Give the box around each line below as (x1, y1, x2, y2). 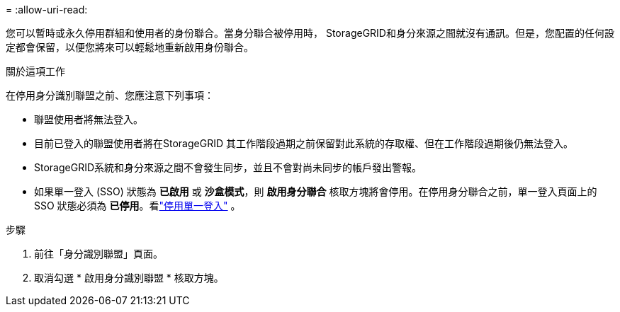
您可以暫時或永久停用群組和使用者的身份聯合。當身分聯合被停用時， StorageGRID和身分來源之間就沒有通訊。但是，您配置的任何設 (6, 27, 614, 39)
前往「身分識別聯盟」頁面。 (34, 248, 163, 260)
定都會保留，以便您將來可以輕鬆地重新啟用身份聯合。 (6, 41, 254, 53)
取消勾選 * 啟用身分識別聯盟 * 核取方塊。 (34, 272, 224, 284)
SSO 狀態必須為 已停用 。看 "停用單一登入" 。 (34, 200, 241, 212)
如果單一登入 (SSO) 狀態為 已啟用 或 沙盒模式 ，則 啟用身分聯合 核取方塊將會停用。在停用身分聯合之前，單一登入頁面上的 (34, 185, 597, 197)
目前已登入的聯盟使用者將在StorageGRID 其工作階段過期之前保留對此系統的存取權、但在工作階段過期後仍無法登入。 (34, 137, 573, 149)
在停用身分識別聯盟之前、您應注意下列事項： (6, 89, 214, 101)
